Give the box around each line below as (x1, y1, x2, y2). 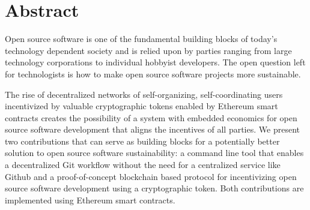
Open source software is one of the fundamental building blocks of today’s (5, 32, 278, 45)
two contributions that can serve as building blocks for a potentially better (5, 134, 280, 147)
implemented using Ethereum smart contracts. (5, 193, 175, 206)
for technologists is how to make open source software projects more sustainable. (5, 67, 301, 80)
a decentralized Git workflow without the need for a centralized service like (5, 158, 281, 171)
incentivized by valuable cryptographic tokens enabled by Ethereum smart (5, 100, 278, 112)
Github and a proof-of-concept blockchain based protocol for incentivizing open (5, 170, 297, 182)
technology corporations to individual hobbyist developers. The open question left (5, 56, 306, 68)
